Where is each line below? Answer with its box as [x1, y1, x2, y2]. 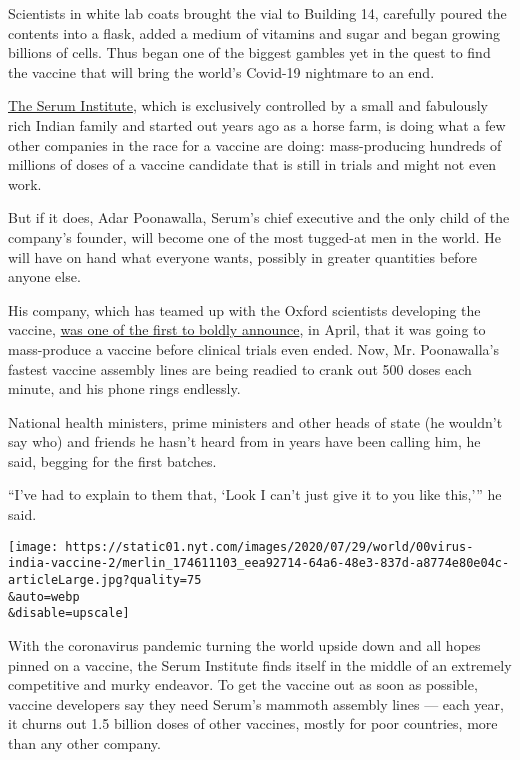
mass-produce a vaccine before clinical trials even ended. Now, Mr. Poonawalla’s [8, 338, 500, 359]
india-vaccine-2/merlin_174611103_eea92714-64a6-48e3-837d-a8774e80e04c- [8, 556, 510, 571]
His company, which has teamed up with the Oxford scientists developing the [8, 299, 481, 320]
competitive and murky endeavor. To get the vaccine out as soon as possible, [8, 674, 478, 695]
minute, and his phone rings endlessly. [8, 378, 241, 399]
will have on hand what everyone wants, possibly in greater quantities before [8, 246, 478, 267]
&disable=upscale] [8, 606, 130, 621]
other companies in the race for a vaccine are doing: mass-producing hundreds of [8, 134, 502, 155]
